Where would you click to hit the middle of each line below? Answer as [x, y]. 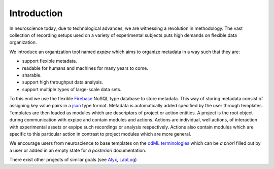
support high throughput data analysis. [63, 82]
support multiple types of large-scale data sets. [72, 89]
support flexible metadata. [49, 61]
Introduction [36, 13]
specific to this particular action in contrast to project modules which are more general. [100, 134]
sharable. [32, 75]
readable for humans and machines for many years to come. [85, 68]
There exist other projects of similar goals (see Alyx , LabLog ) [73, 160]
